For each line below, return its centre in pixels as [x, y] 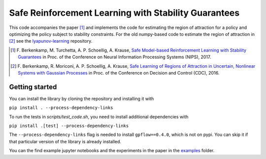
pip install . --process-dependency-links [61, 108]
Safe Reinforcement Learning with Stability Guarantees [124, 13]
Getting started [33, 87]
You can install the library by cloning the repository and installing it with [82, 99]
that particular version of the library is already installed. [65, 141]
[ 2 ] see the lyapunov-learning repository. [51, 41]
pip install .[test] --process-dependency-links [69, 126]
